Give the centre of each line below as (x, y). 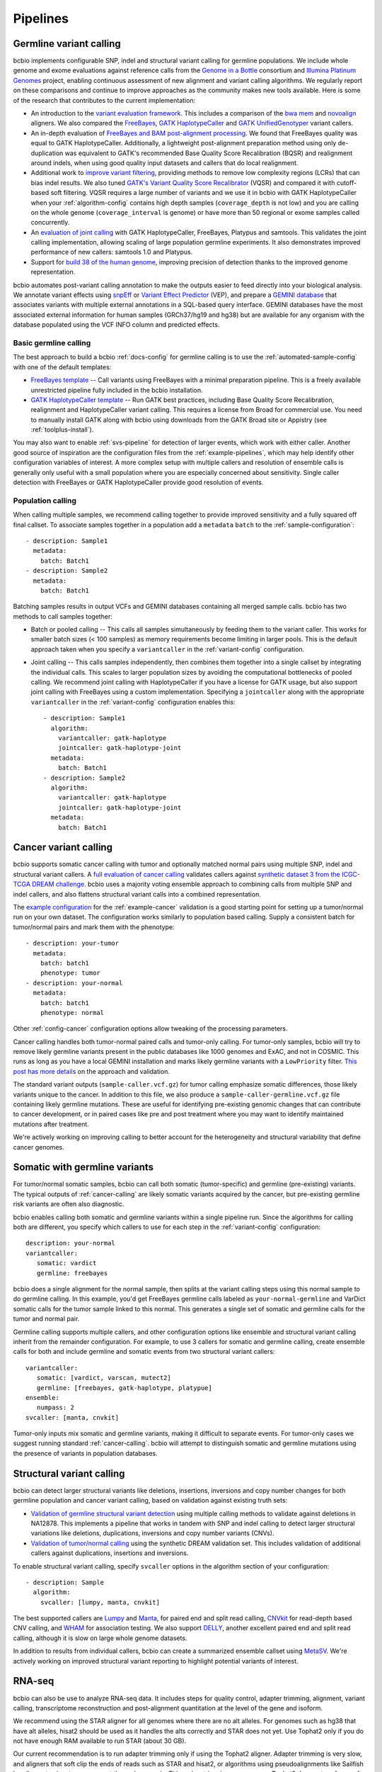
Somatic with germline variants (83, 1167)
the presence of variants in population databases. (86, 1453)
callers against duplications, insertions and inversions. (110, 1553)
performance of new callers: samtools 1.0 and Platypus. (112, 252)
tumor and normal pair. (46, 1319)
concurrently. (50, 223)
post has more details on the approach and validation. (91, 1071)
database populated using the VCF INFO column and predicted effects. (116, 325)
